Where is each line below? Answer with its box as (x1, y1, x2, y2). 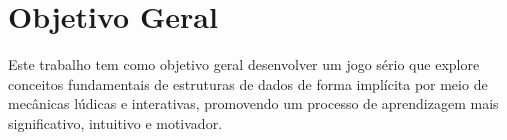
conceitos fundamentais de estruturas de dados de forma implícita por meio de (8, 73, 488, 94)
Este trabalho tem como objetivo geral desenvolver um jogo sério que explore (8, 54, 480, 75)
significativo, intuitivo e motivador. (8, 112, 223, 133)
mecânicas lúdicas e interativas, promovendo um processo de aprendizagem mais (8, 93, 499, 114)
